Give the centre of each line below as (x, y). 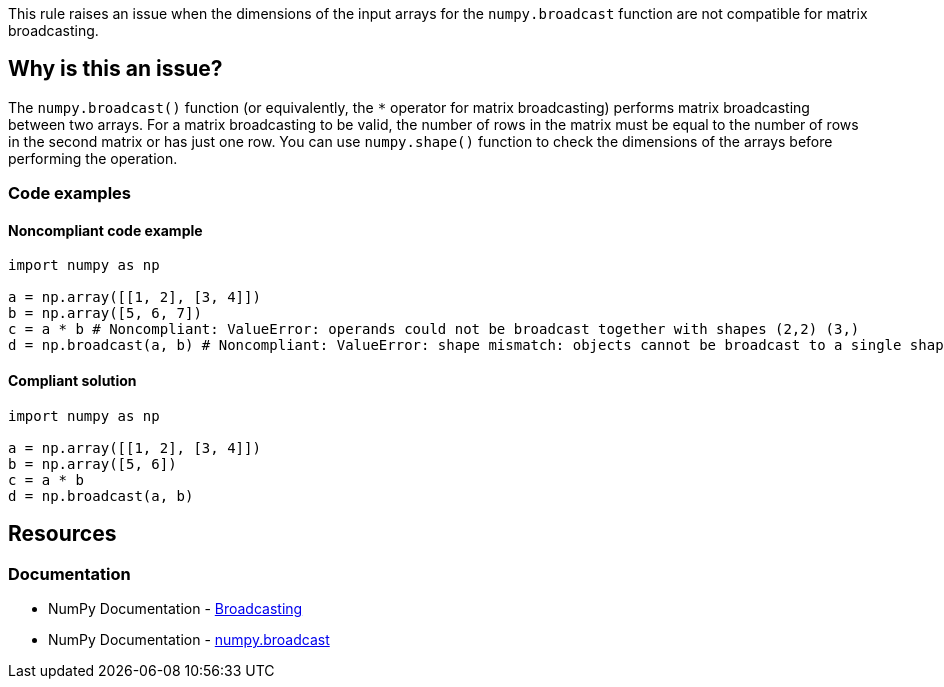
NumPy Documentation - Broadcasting (175, 608)
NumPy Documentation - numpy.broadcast (189, 639)
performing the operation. (93, 158)
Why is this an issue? (115, 69)
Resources (62, 534)
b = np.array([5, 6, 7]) (105, 313)
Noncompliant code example (105, 230)
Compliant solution (72, 381)
